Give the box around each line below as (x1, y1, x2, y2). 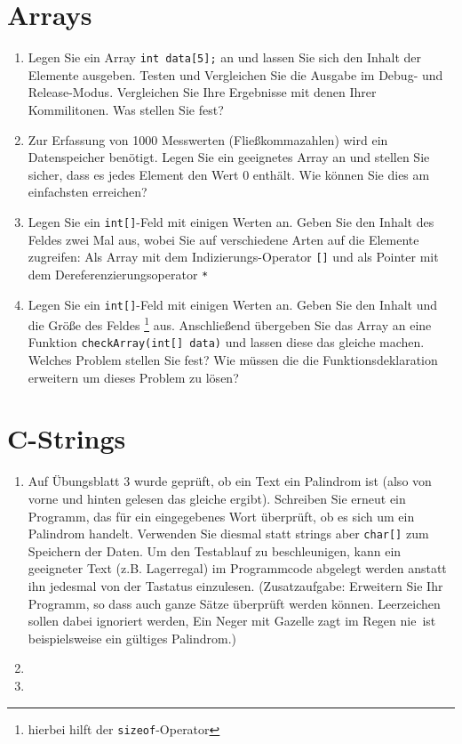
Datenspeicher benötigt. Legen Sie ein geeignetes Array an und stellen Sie (28, 148, 430, 166)
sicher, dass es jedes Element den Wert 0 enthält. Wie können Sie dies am (28, 165, 430, 183)
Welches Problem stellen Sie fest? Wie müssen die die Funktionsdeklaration (28, 351, 438, 369)
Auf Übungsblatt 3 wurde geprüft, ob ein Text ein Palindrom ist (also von (28, 472, 432, 490)
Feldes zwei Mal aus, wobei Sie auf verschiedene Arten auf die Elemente (28, 230, 419, 248)
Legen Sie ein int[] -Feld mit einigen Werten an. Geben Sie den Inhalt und (28, 295, 438, 313)
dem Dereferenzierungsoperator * (28, 264, 209, 283)
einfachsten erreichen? (28, 182, 147, 201)
